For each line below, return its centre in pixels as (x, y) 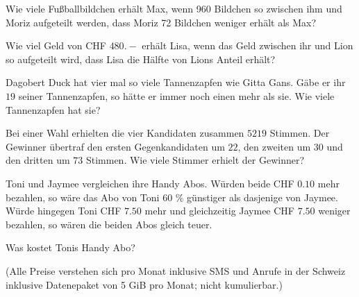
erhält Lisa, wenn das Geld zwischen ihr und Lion (248, 45)
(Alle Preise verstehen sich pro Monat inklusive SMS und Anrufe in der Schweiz (176, 270)
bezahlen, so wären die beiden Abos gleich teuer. (109, 224)
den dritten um (38, 160)
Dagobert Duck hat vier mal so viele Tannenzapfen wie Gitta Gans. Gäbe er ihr (176, 82)
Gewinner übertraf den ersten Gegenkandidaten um (115, 146)
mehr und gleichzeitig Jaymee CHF (219, 211)
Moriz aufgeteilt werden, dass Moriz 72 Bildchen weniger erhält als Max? (161, 22)
